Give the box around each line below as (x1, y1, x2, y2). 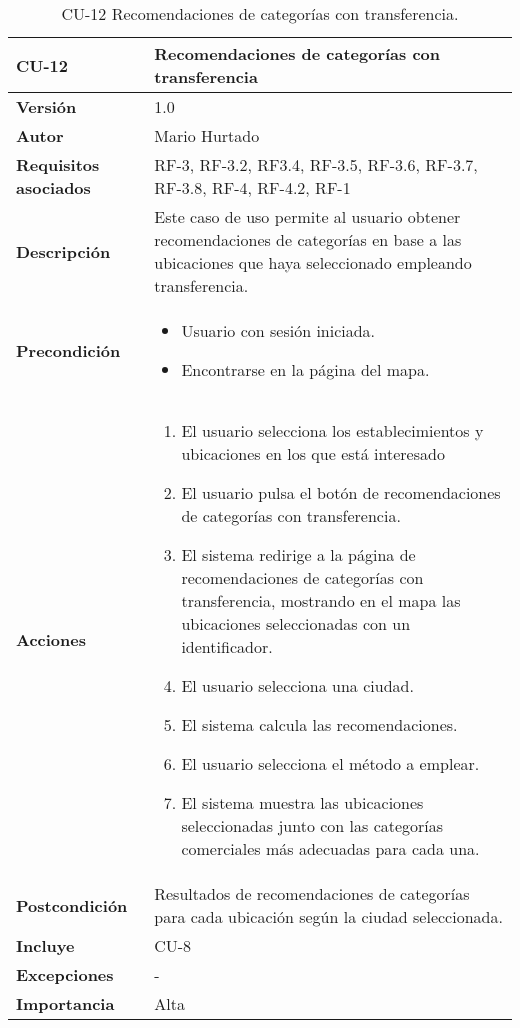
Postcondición (16, 893, 128, 917)
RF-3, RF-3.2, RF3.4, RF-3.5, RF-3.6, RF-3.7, (154, 153, 478, 176)
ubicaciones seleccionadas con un (181, 612, 411, 635)
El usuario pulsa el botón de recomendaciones (181, 481, 501, 504)
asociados (16, 176, 91, 199)
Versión (16, 95, 77, 118)
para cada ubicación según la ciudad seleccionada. (154, 905, 503, 928)
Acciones (16, 628, 86, 651)
